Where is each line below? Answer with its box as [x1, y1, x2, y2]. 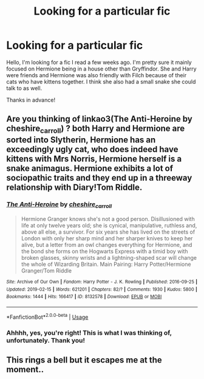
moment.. [6, 364, 44, 375]
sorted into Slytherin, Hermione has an [6, 134, 156, 145]
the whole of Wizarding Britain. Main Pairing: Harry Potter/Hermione [21, 260, 191, 268]
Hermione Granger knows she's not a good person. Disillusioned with [21, 215, 195, 223]
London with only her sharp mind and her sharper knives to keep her [21, 235, 193, 242]
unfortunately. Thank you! [6, 336, 86, 344]
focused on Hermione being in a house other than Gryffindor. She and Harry [6, 65, 197, 72]
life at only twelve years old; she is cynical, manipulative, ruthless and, [21, 222, 197, 229]
